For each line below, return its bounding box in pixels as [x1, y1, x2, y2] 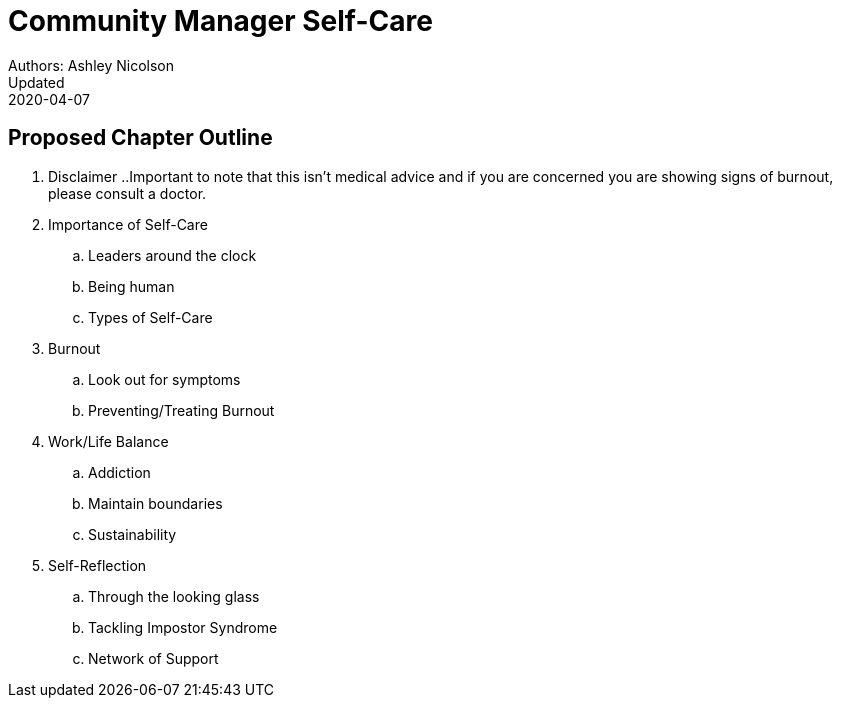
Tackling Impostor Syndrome [88, 618, 278, 636]
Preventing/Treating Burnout [88, 401, 275, 419]
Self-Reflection [48, 556, 147, 574]
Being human [88, 277, 175, 295]
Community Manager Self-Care [8, 4, 433, 38]
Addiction [88, 463, 151, 481]
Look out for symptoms [88, 370, 241, 388]
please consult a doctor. [48, 184, 207, 202]
